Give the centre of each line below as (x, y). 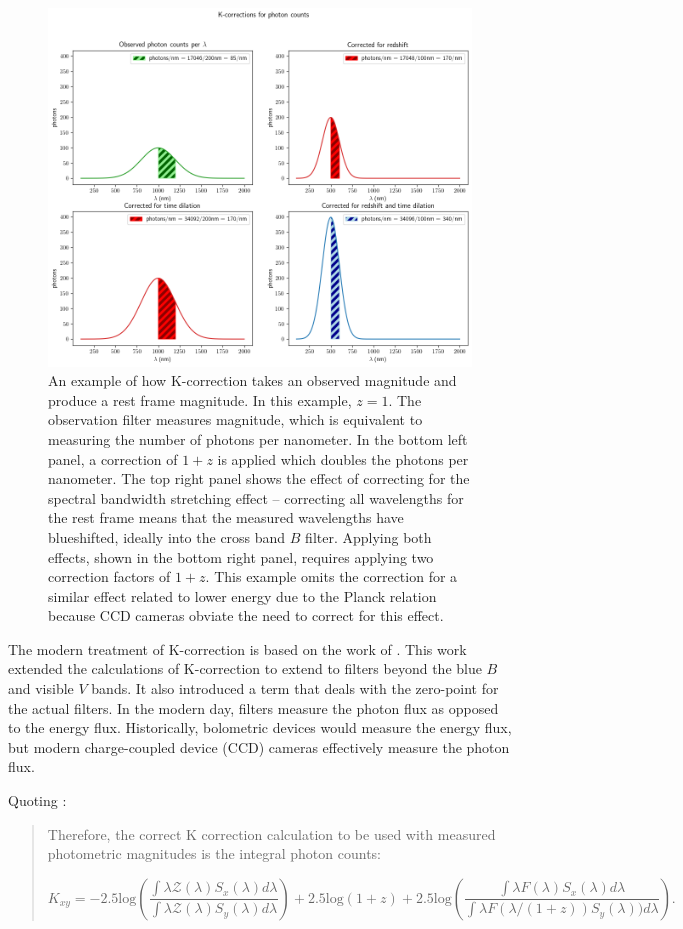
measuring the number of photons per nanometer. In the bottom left (258, 438)
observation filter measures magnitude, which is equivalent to (235, 419)
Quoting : (37, 800)
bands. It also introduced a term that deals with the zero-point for (295, 688)
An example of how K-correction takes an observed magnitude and (252, 380)
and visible (41, 688)
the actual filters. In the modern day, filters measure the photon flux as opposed (253, 707)
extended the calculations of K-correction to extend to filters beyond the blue (245, 668)
